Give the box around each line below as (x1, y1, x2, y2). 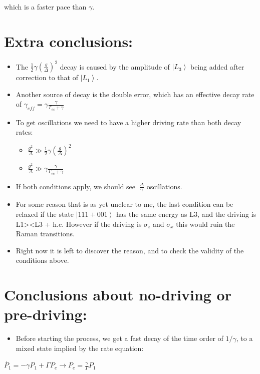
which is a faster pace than (4, 2, 87, 12)
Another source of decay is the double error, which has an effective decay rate (16, 89, 254, 99)
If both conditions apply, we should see (16, 181, 136, 191)
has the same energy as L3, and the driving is (116, 208, 256, 219)
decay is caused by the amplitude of (60, 61, 170, 72)
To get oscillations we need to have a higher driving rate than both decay (16, 117, 241, 127)
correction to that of (16, 72, 78, 83)
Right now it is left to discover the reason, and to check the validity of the (16, 245, 244, 255)
